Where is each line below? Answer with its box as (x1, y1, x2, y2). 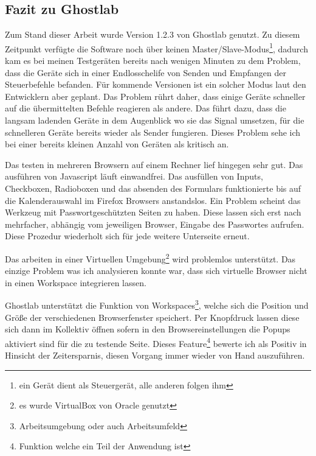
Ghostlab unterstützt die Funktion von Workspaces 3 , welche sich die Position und (5, 297, 309, 312)
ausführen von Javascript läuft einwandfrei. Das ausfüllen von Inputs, (5, 170, 263, 183)
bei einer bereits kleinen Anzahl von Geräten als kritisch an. (5, 138, 229, 150)
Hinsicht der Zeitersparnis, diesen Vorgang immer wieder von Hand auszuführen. (5, 349, 305, 362)
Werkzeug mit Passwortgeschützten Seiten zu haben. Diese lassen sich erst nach (5, 206, 301, 219)
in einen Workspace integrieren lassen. (5, 276, 146, 289)
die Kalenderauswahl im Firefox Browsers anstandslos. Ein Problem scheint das (5, 194, 301, 206)
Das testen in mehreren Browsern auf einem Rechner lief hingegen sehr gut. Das (5, 158, 303, 170)
